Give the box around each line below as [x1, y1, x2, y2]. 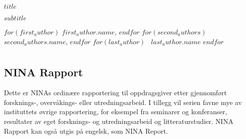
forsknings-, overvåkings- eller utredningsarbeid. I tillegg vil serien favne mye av [4, 97, 242, 107]
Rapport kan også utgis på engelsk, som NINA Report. [4, 125, 168, 136]
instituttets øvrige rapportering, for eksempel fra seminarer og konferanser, [4, 106, 227, 117]
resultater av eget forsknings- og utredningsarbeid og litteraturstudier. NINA [4, 116, 233, 126]
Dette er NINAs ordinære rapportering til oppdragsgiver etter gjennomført [4, 87, 227, 98]
